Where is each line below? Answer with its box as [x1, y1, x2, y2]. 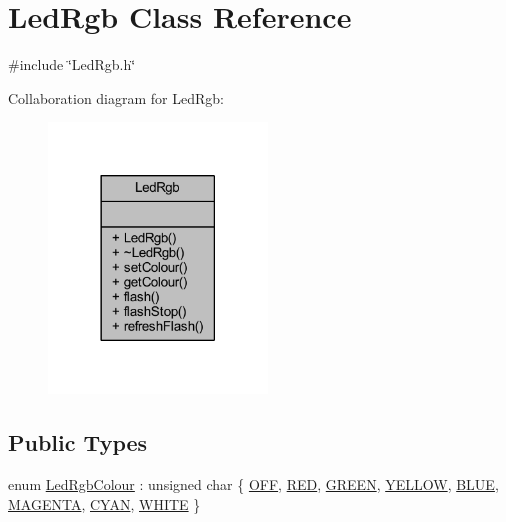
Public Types [8, 427, 148, 458]
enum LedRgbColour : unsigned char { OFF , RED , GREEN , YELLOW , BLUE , [8, 473, 499, 494]
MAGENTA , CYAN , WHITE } [8, 493, 201, 514]
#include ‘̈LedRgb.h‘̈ [8, 54, 136, 75]
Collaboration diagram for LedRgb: [8, 87, 224, 108]
